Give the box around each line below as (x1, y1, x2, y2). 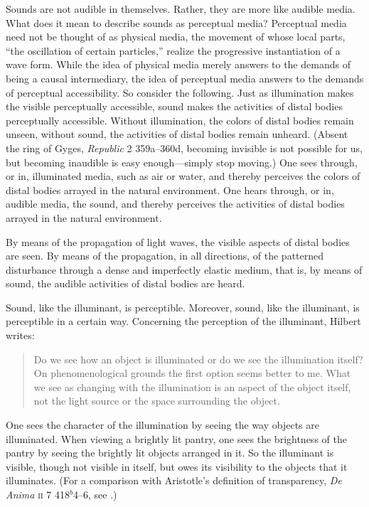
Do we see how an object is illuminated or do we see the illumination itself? (33, 351, 363, 366)
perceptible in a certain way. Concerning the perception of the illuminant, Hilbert (6, 314, 361, 329)
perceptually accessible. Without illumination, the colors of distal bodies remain (6, 112, 354, 127)
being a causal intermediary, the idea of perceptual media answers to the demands (6, 70, 364, 85)
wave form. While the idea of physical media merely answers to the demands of (6, 57, 351, 72)
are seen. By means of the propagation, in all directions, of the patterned (6, 248, 324, 263)
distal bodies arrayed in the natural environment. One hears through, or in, (6, 182, 334, 197)
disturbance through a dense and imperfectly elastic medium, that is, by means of (6, 262, 363, 277)
